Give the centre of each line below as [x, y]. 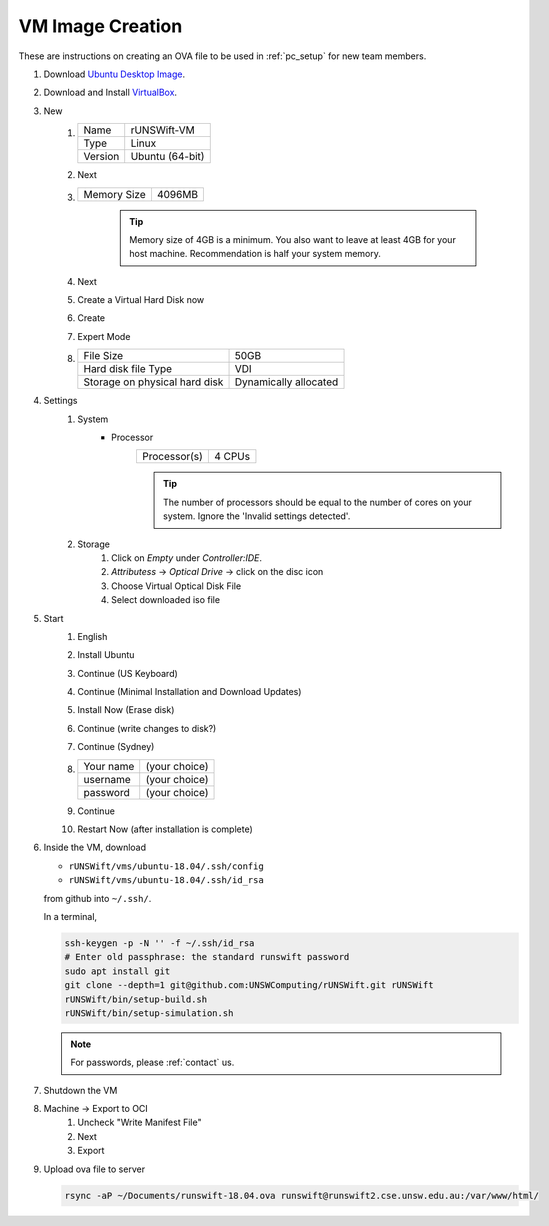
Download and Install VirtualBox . [110, 92]
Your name [109, 766]
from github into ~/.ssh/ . [97, 898]
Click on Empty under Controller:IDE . [187, 557]
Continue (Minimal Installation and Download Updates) [189, 692]
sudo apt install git [117, 971]
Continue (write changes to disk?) [147, 728]
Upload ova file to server [94, 1169]
